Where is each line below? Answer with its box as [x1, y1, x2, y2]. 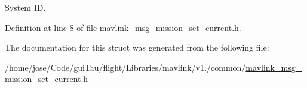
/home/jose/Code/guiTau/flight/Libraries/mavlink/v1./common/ [5, 61, 246, 73]
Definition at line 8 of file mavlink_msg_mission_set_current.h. [5, 21, 241, 33]
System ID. [5, 1, 46, 13]
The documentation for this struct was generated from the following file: [5, 41, 269, 54]
